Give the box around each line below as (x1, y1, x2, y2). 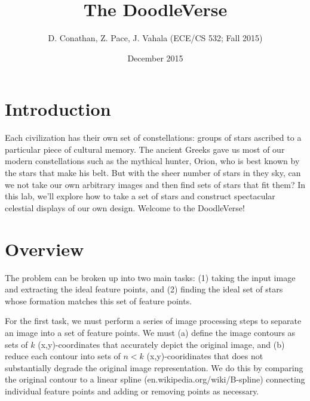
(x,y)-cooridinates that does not (146, 350, 263, 362)
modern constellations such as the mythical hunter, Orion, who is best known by (5, 155, 300, 167)
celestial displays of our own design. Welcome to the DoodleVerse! (5, 201, 245, 214)
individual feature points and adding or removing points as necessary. (5, 384, 259, 397)
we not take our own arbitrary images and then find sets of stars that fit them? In (5, 178, 306, 190)
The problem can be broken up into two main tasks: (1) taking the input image (5, 271, 296, 283)
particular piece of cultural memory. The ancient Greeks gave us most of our (5, 143, 285, 155)
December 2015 (127, 51, 183, 64)
